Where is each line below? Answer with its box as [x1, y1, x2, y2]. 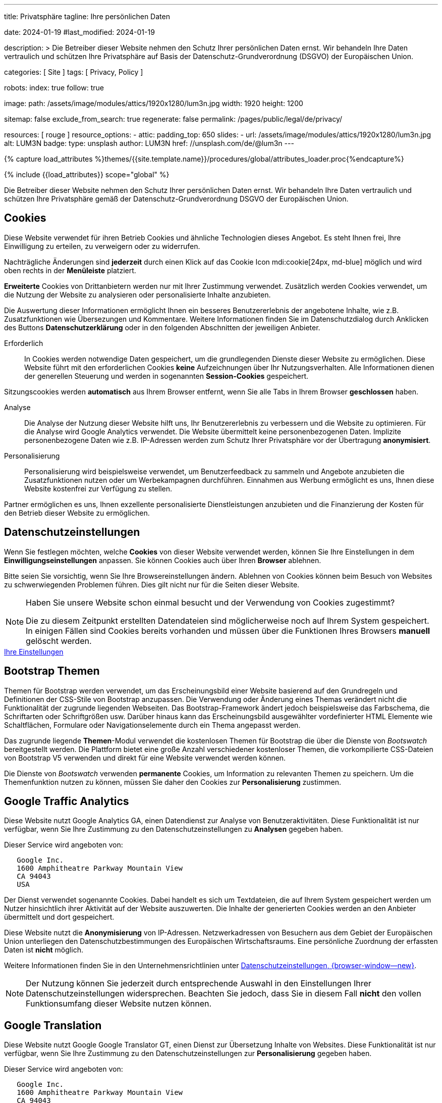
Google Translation [4, 1019, 102, 1032]
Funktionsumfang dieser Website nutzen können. [26, 998, 212, 1009]
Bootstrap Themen [4, 665, 100, 678]
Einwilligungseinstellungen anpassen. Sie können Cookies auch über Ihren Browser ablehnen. [4, 556, 321, 565]
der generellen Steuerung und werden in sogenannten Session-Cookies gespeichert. [24, 371, 309, 380]
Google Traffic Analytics [4, 794, 129, 808]
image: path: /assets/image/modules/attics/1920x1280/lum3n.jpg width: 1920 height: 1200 [4, 99, 303, 108]
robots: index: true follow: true [4, 83, 104, 92]
